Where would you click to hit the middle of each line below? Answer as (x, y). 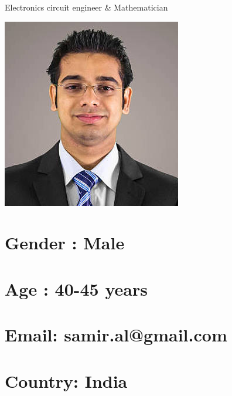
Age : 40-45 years (76, 288)
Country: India (66, 380)
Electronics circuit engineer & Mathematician (86, 7)
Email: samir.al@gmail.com (116, 335)
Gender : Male (65, 243)
